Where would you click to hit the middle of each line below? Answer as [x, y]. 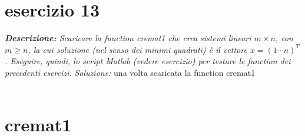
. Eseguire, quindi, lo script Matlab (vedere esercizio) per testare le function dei [148, 61]
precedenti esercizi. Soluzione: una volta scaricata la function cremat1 [130, 72]
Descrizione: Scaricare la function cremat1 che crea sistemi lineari [128, 38]
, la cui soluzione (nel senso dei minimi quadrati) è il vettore [137, 49]
